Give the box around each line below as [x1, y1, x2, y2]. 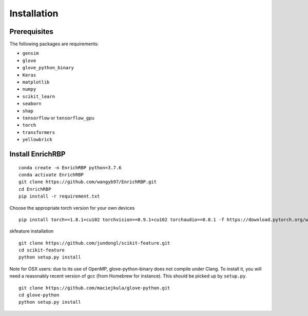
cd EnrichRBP [18, 186, 51, 192]
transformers [22, 129, 55, 135]
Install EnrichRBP [9, 149, 66, 159]
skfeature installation [9, 228, 54, 234]
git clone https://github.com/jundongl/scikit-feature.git [18, 240, 170, 246]
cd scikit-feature [18, 247, 65, 253]
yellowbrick [22, 136, 52, 143]
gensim [22, 50, 39, 56]
